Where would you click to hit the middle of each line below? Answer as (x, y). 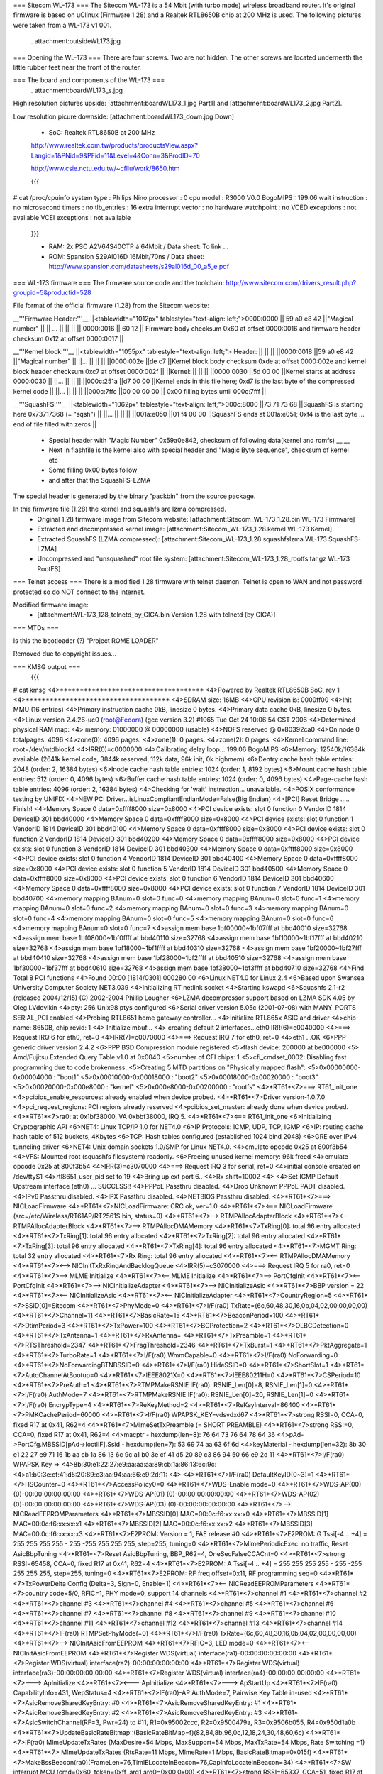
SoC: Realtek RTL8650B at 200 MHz (102, 132)
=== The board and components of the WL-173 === (89, 80)
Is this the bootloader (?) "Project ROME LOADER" (86, 641)
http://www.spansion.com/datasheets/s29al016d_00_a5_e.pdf (139, 267)
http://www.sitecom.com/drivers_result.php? (291, 282)
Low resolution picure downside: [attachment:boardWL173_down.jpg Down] (123, 116)
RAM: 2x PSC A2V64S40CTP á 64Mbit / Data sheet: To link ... (139, 247)
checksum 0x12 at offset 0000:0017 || (68, 338)
